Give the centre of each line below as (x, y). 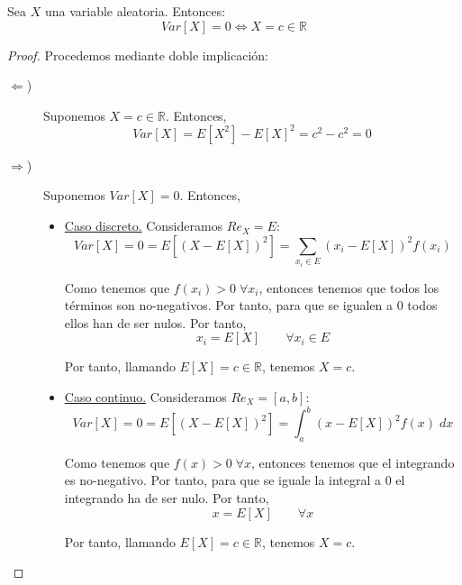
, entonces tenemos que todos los (349, 287)
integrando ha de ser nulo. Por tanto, (167, 498)
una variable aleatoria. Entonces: (135, 11)
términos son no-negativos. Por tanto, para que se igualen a (229, 305)
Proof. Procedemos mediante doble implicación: (138, 55)
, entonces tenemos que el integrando (353, 462)
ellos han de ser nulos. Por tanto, (155, 322)
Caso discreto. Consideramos (144, 226)
